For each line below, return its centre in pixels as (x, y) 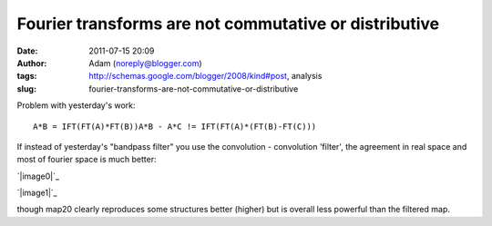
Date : (27, 51)
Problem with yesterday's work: (76, 105)
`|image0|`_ (38, 176)
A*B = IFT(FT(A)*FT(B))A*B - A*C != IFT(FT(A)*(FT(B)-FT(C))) (175, 126)
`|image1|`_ (37, 193)
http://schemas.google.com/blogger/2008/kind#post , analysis (205, 76)
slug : (26, 88)
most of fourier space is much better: (87, 160)
